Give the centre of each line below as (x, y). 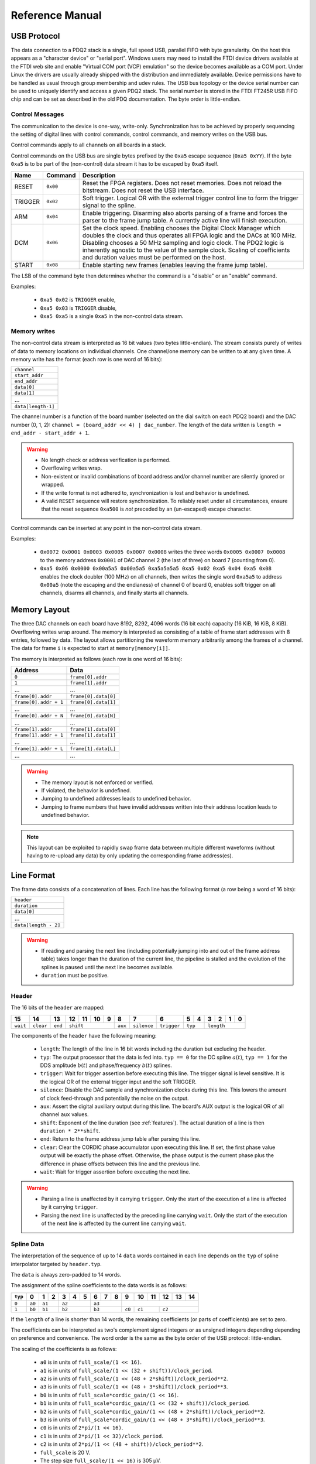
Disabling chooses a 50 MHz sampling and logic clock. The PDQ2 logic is (183, 242)
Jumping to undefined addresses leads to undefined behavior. (116, 799)
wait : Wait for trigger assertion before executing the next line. (115, 1172)
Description (99, 175)
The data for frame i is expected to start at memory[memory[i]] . (90, 648)
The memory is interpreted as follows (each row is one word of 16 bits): (97, 659)
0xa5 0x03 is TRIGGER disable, (78, 308)
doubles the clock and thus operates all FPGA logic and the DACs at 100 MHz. (189, 235)
